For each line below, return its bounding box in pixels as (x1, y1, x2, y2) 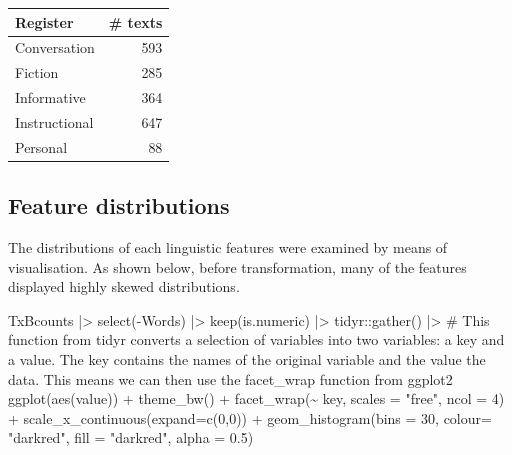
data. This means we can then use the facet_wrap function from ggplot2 (8, 368, 453, 389)
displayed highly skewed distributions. (8, 276, 240, 297)
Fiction (15, 62, 59, 83)
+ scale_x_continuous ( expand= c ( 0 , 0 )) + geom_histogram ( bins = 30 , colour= (8, 407, 492, 428)
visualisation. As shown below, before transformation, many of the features (8, 256, 467, 277)
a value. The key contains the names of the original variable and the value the (8, 348, 486, 369)
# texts (108, 11, 163, 32)
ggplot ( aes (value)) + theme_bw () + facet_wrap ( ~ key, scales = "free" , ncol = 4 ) (8, 388, 505, 409)
